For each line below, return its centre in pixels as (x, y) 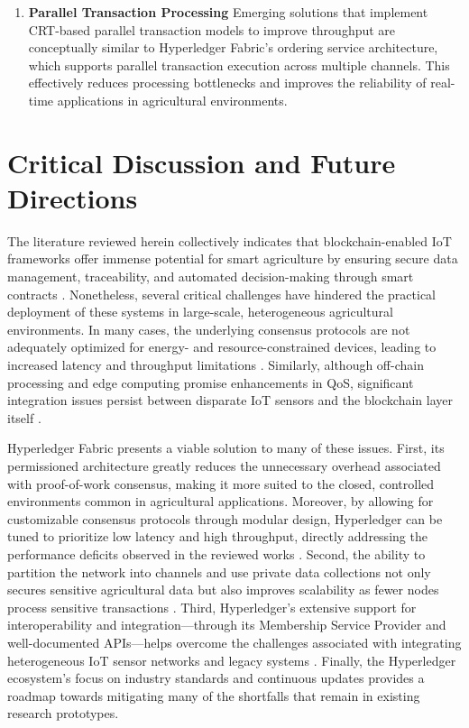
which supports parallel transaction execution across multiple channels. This (239, 65)
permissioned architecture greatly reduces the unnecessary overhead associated (224, 465)
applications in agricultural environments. (172, 100)
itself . (24, 417)
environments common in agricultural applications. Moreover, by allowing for (221, 501)
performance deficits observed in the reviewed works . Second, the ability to (216, 553)
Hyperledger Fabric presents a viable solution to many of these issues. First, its (226, 448)
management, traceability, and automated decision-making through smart (211, 276)
